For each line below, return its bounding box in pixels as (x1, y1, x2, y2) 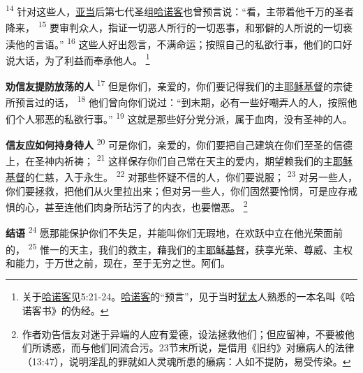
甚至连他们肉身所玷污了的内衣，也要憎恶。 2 (44, 198, 248, 214)
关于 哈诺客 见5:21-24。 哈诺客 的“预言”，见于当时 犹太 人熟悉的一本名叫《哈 (22, 289, 355, 304)
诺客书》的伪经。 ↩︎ (22, 303, 109, 318)
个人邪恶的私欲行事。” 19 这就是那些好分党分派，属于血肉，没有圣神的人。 (15, 109, 353, 126)
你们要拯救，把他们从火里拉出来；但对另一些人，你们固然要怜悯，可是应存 (6, 183, 348, 198)
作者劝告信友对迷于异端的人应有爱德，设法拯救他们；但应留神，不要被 (22, 326, 345, 341)
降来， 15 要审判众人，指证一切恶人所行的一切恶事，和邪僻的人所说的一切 (6, 18, 343, 34)
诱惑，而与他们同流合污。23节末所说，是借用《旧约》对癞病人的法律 (41, 340, 355, 355)
